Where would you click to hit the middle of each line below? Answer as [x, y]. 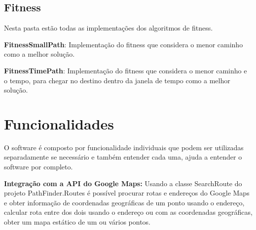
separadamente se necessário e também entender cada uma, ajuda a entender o [123, 157]
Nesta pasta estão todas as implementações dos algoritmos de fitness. [109, 28]
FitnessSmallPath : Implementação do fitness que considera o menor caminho [124, 44]
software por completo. [38, 167]
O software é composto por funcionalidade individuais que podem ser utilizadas [124, 147]
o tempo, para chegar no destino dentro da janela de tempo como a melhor [117, 80]
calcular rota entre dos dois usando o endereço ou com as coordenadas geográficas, [128, 212]
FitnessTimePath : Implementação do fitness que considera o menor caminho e [126, 70]
